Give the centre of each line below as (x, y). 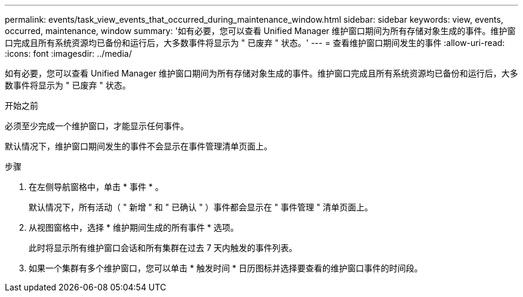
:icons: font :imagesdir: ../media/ (68, 53)
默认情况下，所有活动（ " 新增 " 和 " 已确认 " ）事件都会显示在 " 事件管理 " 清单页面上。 (201, 207)
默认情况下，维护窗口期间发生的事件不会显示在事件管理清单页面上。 (139, 146)
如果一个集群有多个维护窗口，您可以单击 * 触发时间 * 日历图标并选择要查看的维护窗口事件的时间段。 (226, 268)
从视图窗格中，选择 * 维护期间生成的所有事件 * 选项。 (134, 227)
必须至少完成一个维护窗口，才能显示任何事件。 (97, 126)
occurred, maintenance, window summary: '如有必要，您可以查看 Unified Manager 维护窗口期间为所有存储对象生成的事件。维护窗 (260, 31)
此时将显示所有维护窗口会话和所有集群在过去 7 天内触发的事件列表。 (163, 248)
